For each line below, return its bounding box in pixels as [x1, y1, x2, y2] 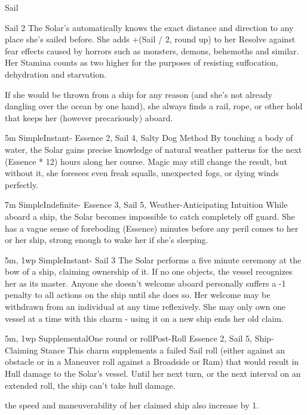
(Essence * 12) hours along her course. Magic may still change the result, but [5, 155, 287, 167]
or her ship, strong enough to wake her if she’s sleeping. [5, 233, 208, 246]
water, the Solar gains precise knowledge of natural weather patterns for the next [5, 143, 302, 155]
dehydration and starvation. [5, 67, 107, 80]
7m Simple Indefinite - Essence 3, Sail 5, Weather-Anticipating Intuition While [5, 198, 288, 211]
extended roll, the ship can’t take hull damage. [5, 379, 176, 391]
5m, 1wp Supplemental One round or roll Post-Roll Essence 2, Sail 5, [5, 332, 252, 345]
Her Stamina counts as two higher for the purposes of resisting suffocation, [5, 56, 278, 69]
